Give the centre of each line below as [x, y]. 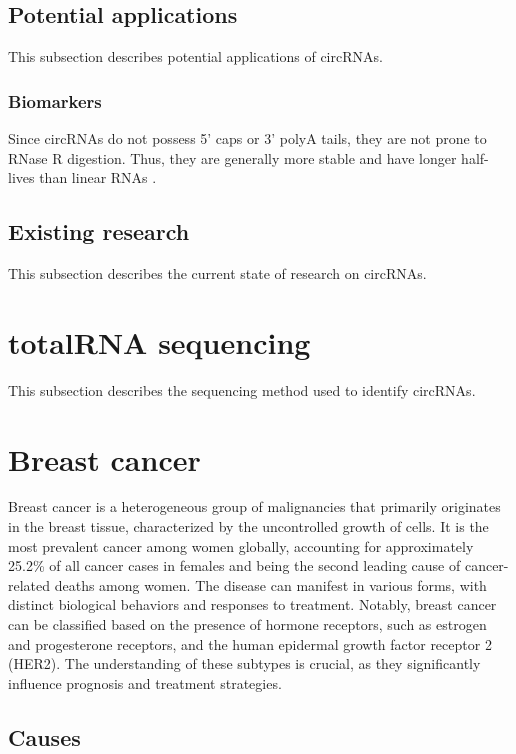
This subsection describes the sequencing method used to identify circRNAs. [242, 389]
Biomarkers [55, 100]
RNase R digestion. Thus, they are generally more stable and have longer [232, 157]
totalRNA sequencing [159, 341]
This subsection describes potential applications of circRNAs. [195, 56]
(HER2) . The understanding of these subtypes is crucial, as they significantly [244, 663]
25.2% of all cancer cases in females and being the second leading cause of [234, 565]
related [29, 584]
